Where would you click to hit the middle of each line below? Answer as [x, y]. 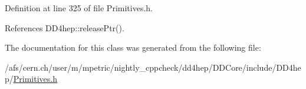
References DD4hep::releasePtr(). [65, 27]
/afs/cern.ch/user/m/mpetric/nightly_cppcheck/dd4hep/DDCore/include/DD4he [153, 67]
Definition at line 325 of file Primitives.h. [79, 8]
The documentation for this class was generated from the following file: [133, 47]
